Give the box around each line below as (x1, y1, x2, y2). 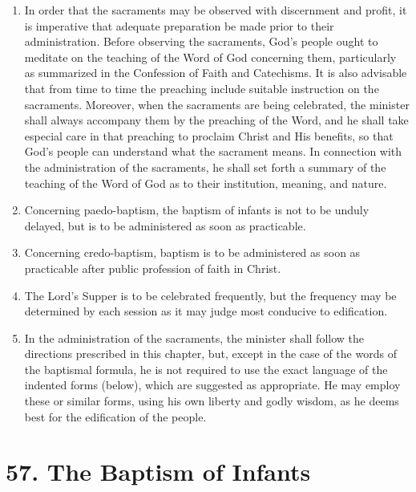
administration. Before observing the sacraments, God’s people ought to (24, 33, 378, 50)
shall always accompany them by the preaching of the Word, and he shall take (24, 112, 409, 128)
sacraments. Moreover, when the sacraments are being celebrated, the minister (24, 96, 410, 112)
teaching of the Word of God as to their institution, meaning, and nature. (24, 174, 387, 191)
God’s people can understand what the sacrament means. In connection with (24, 143, 402, 160)
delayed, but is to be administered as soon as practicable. (24, 217, 306, 234)
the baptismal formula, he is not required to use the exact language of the (24, 360, 388, 377)
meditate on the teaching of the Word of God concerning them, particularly (24, 48, 397, 65)
